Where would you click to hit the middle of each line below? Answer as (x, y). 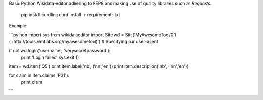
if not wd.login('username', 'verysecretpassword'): (60, 50)
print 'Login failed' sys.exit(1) (50, 57)
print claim (32, 82)
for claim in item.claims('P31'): (39, 75)
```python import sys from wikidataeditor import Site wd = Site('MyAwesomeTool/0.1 (93, 35)
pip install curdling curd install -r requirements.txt (71, 15)
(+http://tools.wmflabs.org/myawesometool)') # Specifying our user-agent (84, 41)
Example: (18, 26)
